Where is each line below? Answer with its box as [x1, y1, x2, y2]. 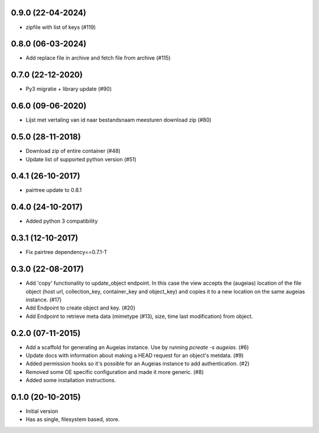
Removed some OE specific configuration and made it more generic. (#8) [25, 368, 204, 375]
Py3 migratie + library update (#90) [25, 86, 112, 93]
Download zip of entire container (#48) [25, 148, 121, 155]
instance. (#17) [25, 296, 62, 303]
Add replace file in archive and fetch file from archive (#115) [25, 54, 171, 61]
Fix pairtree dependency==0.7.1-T [25, 249, 108, 256]
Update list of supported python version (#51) [25, 155, 137, 162]
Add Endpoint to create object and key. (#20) [25, 304, 136, 311]
